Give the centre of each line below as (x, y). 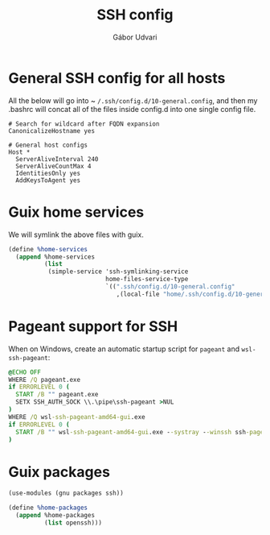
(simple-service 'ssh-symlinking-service (118, 272)
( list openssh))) (73, 523)
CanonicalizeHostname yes (51, 131)
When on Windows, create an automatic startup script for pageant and (124, 349)
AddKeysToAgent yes (48, 180)
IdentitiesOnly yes (48, 173)
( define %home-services (48, 249)
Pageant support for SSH (93, 326)
